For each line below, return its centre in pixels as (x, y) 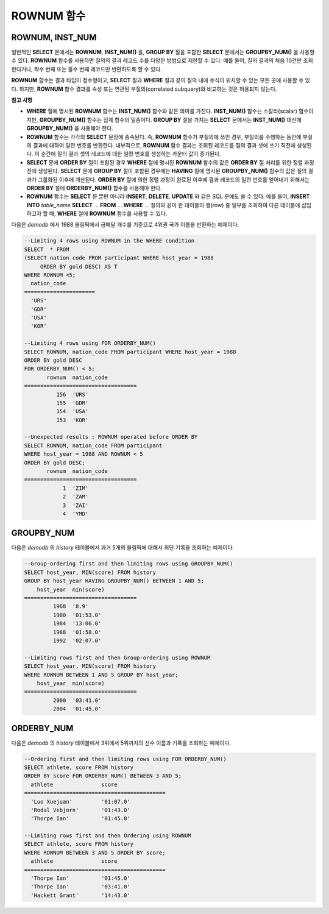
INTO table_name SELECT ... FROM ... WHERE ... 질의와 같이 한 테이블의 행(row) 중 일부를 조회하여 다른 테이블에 (163, 205)
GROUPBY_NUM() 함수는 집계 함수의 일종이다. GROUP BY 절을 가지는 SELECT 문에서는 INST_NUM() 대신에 (170, 119)
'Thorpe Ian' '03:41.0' (80, 887)
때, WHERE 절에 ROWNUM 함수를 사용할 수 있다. (108, 214)
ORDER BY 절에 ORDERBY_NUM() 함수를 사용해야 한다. (94, 188)
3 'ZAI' (76, 505)
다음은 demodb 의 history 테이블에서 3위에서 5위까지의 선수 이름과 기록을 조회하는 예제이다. (121, 743)
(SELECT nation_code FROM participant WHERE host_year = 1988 (119, 258)
